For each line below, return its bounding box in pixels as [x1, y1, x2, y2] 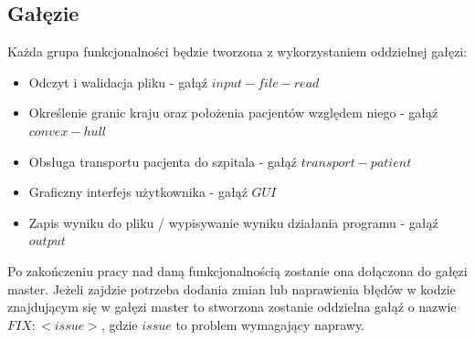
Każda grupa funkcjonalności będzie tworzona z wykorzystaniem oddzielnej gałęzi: [7, 42, 468, 61]
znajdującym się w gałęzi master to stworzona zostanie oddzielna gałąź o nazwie [7, 297, 457, 316]
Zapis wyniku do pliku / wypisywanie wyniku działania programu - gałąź [28, 212, 438, 232]
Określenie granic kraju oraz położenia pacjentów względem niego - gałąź [28, 103, 438, 122]
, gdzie [100, 314, 138, 334]
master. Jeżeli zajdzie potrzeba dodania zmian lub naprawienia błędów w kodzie [7, 279, 456, 298]
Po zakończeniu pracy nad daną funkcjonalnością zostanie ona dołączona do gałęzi [7, 261, 468, 280]
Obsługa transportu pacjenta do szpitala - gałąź [28, 151, 298, 170]
